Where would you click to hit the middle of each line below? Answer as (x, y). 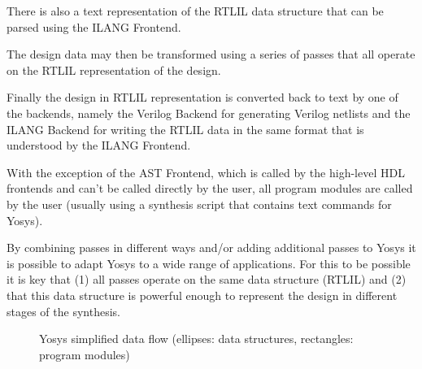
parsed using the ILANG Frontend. (94, 26)
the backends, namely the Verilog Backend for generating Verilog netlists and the (209, 113)
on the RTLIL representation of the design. (114, 69)
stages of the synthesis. (63, 311)
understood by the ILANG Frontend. (99, 145)
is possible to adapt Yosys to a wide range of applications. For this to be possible (209, 263)
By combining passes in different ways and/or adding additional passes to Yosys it (211, 247)
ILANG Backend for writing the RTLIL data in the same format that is (185, 129)
